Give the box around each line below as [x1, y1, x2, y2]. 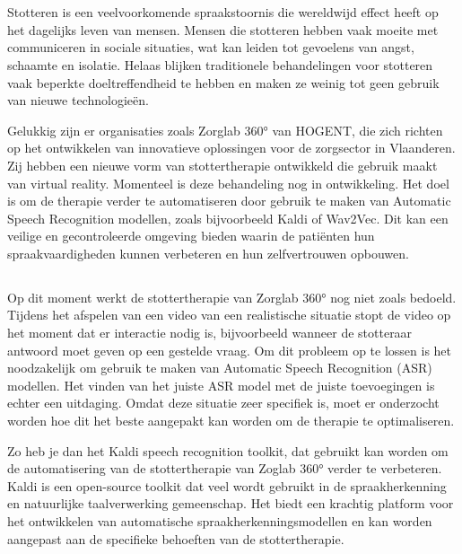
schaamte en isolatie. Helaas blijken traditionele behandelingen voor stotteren [7, 55, 433, 74]
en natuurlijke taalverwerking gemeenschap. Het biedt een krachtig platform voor [7, 494, 454, 513]
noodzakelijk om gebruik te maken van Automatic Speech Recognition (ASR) [7, 358, 432, 377]
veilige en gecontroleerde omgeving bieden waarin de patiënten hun [7, 226, 375, 245]
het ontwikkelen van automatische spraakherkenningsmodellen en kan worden [7, 512, 432, 531]
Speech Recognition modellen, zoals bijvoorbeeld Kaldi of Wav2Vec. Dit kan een [7, 208, 449, 227]
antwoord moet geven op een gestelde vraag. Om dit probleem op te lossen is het [7, 340, 452, 359]
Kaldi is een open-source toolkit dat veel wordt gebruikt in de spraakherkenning [7, 476, 447, 495]
